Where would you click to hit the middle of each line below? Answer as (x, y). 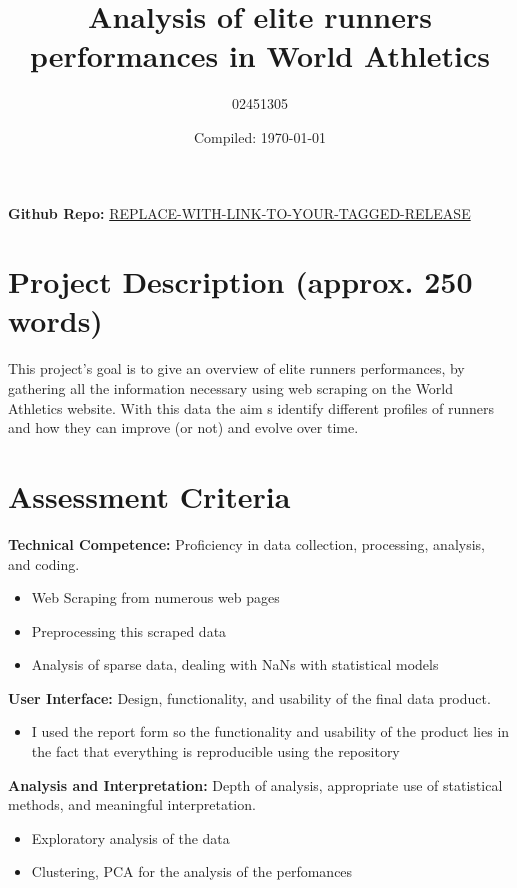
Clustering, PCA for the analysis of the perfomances (192, 871)
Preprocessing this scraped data (129, 630)
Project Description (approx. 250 (240, 281)
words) (55, 320)
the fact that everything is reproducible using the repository (215, 751)
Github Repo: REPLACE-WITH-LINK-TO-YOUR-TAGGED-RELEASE (239, 212)
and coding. (44, 563)
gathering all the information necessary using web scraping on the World (231, 388)
